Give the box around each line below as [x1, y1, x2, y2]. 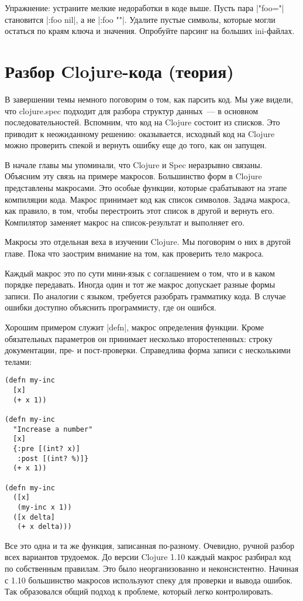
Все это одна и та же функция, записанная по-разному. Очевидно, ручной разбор [5, 539, 294, 551]
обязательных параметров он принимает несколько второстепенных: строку [5, 332, 273, 344]
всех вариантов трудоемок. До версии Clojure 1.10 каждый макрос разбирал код [5, 551, 291, 563]
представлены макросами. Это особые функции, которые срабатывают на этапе [5, 182, 287, 194]
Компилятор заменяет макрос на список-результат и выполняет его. [5, 216, 245, 228]
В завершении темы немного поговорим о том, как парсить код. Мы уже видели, [5, 93, 293, 105]
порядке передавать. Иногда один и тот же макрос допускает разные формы [5, 278, 276, 291]
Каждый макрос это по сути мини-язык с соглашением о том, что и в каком [5, 267, 275, 279]
